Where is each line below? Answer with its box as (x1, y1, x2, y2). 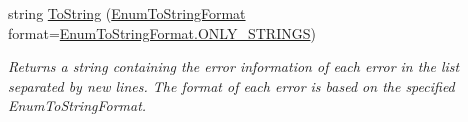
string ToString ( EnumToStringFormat (8, 3, 246, 23)
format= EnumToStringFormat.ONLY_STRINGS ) (8, 22, 316, 43)
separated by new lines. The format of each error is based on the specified (8, 75, 455, 96)
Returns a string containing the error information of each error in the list (8, 56, 460, 77)
